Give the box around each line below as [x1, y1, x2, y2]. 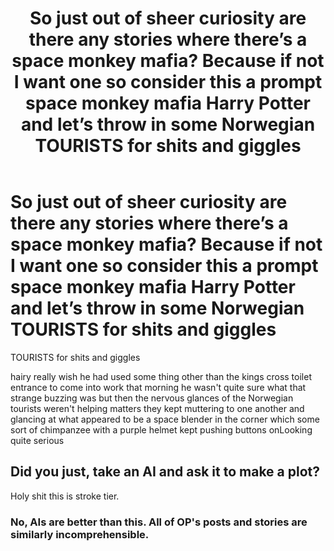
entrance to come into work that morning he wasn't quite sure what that [10, 381, 307, 393]
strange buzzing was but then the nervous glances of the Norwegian [10, 392, 294, 404]
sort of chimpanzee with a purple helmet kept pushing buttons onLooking [10, 423, 313, 436]
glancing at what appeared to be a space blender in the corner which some [10, 413, 320, 425]
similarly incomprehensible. [10, 527, 150, 541]
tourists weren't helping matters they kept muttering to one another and [10, 402, 305, 414]
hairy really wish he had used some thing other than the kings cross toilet [10, 370, 312, 382]
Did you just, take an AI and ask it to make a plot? [10, 463, 321, 481]
